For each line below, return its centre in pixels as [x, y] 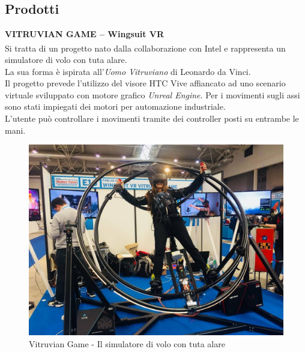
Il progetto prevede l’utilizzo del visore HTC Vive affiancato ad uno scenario [145, 83]
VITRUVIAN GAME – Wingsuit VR [85, 34]
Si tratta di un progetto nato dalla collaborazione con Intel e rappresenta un [145, 48]
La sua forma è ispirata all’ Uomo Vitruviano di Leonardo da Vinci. [128, 71]
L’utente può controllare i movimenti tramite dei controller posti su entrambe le [152, 118]
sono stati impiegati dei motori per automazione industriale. [115, 106]
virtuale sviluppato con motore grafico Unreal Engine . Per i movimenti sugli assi [152, 94]
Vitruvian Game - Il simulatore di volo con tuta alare [127, 343]
